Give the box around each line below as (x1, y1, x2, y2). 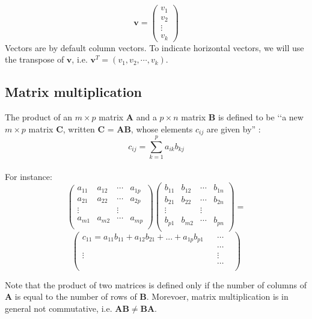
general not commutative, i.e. (5, 302, 112, 314)
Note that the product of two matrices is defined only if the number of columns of (5, 278, 307, 291)
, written (63, 122, 95, 135)
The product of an (5, 110, 73, 123)
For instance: (5, 170, 52, 182)
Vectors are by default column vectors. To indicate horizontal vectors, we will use (5, 41, 304, 54)
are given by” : (206, 122, 261, 135)
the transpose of (5, 53, 64, 66)
